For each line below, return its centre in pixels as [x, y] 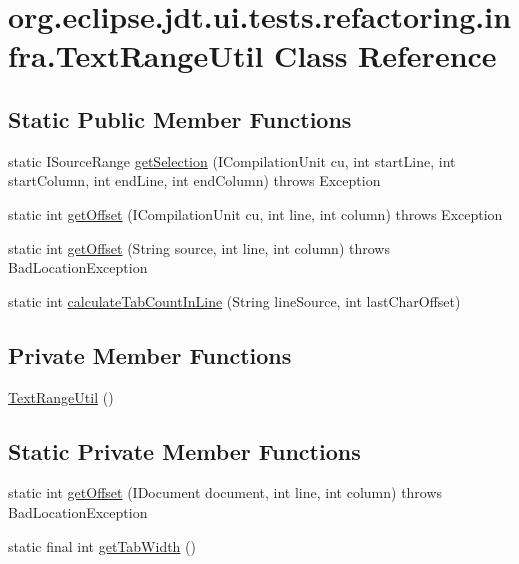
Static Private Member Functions [184, 450]
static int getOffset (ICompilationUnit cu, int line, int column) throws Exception [255, 213]
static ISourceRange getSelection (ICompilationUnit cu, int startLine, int [232, 160]
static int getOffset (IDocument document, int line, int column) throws [225, 492]
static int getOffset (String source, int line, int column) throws [199, 247]
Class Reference [385, 55]
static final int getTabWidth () [102, 545]
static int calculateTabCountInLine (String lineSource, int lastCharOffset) [234, 300]
